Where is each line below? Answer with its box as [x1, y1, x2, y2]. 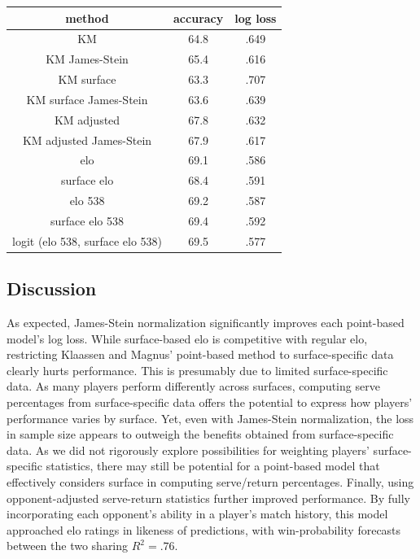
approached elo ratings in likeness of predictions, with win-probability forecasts [7, 521, 401, 538]
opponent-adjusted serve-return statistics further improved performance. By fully [7, 489, 410, 506]
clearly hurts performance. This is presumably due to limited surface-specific [7, 361, 388, 378]
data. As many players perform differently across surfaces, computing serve [7, 378, 380, 395]
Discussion [7, 276, 97, 301]
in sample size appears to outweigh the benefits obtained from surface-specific [7, 426, 394, 443]
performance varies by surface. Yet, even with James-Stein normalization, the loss [7, 409, 414, 426]
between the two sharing [7, 537, 129, 554]
